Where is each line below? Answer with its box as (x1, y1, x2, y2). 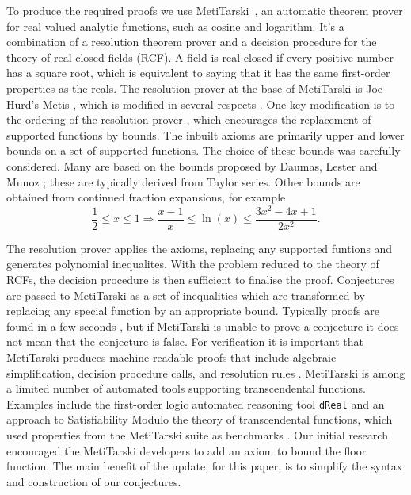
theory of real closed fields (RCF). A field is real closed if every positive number (6, 48, 394, 65)
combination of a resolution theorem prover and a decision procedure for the (6, 33, 377, 50)
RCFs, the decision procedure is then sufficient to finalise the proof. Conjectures (6, 271, 394, 288)
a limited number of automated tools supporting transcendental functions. (6, 380, 366, 397)
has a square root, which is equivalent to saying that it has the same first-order (6, 64, 390, 81)
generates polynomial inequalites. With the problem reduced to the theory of (6, 255, 379, 272)
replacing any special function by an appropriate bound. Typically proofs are (6, 302, 379, 319)
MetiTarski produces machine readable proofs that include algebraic (6, 349, 337, 366)
